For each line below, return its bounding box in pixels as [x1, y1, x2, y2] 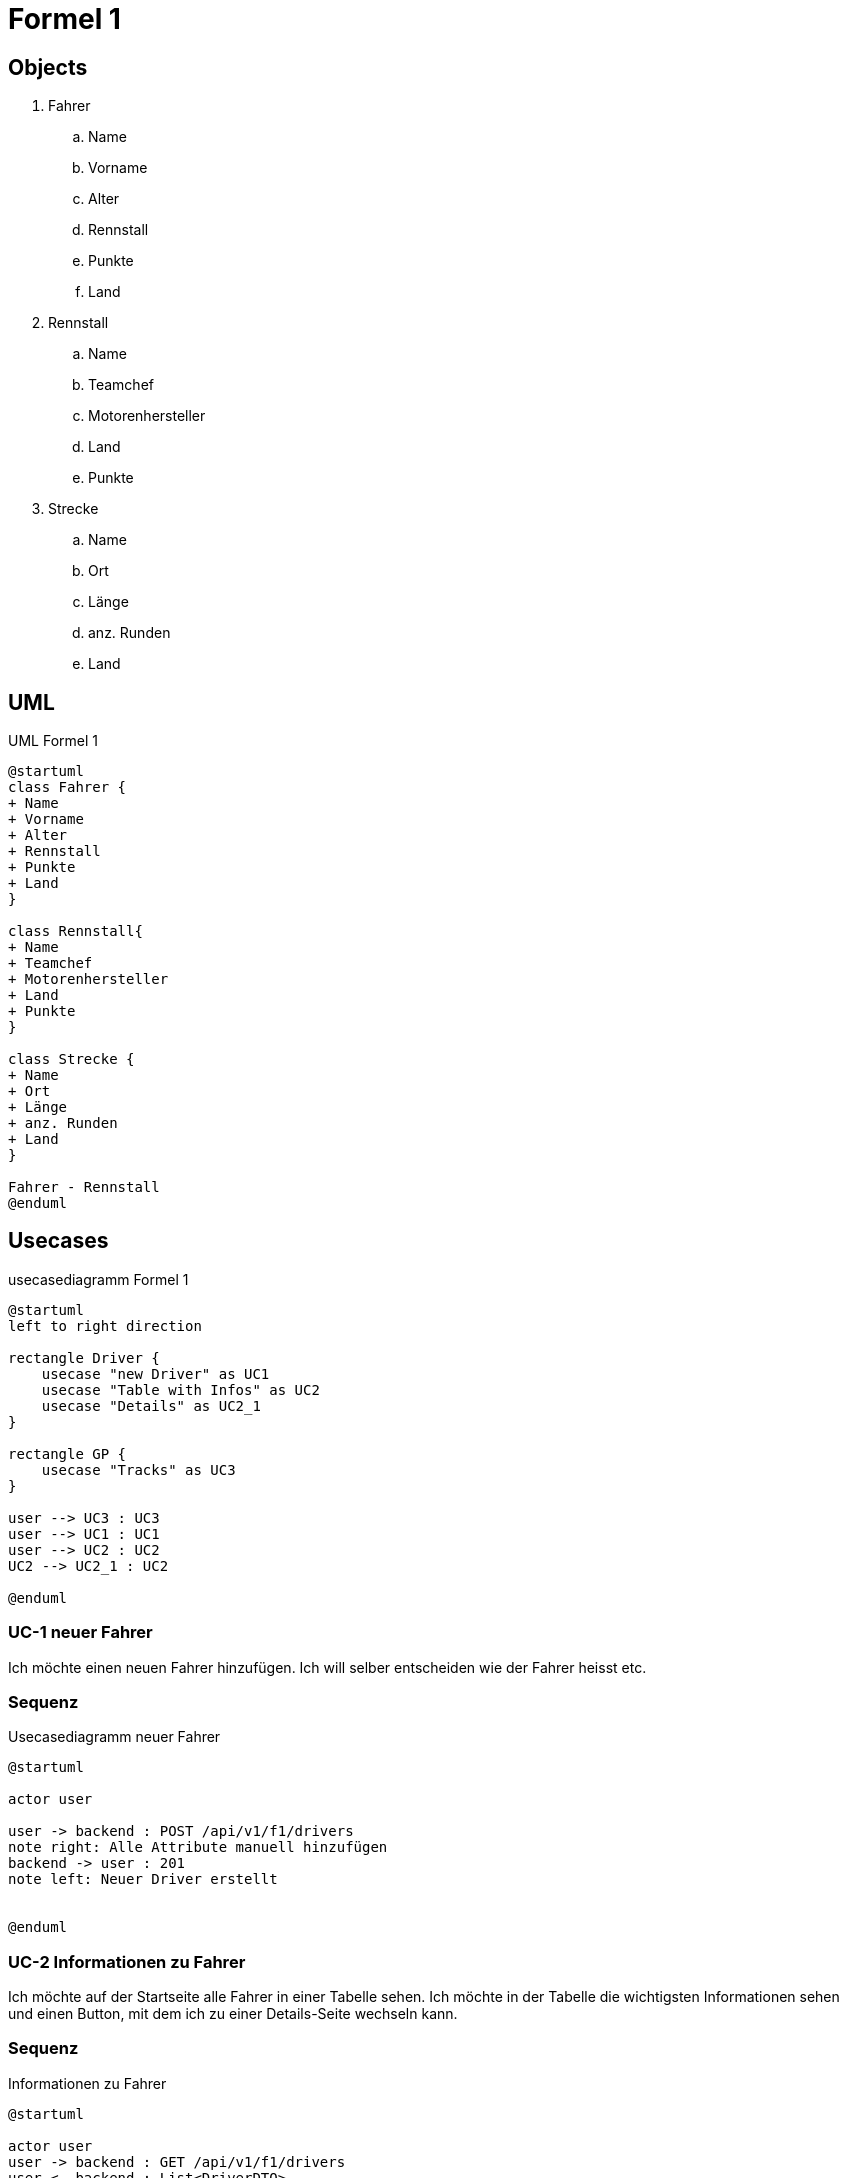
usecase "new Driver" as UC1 [41, 1365, 270, 1382]
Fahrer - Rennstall [8, 1179, 160, 1196]
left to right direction [8, 1317, 202, 1334]
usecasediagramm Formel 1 [8, 1270, 189, 1288]
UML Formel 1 [8, 732, 98, 750]
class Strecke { [8, 1051, 135, 1068]
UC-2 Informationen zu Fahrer [8, 1951, 246, 1972]
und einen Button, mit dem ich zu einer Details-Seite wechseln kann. [8, 2005, 458, 2023]
